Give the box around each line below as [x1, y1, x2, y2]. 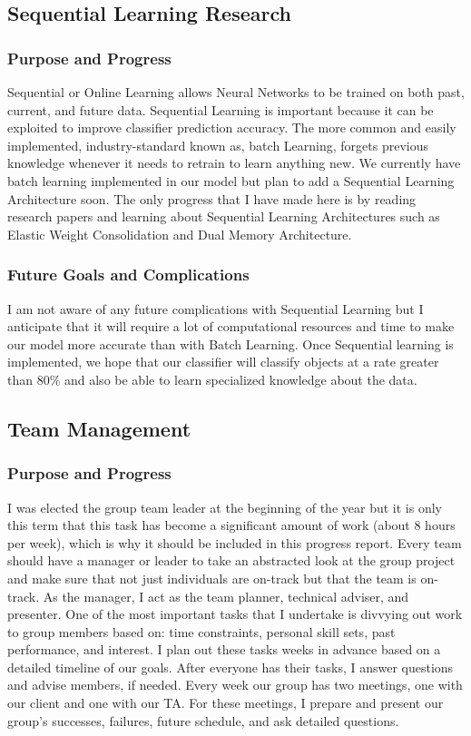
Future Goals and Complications [7, 263, 250, 286]
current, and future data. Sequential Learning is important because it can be [7, 100, 434, 119]
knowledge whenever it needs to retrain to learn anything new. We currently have [7, 153, 461, 172]
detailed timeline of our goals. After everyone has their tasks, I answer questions [7, 657, 454, 676]
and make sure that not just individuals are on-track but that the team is [7, 568, 417, 587]
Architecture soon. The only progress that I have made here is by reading [7, 189, 417, 208]
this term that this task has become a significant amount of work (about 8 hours [7, 515, 456, 535]
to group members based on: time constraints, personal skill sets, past [7, 622, 396, 641]
